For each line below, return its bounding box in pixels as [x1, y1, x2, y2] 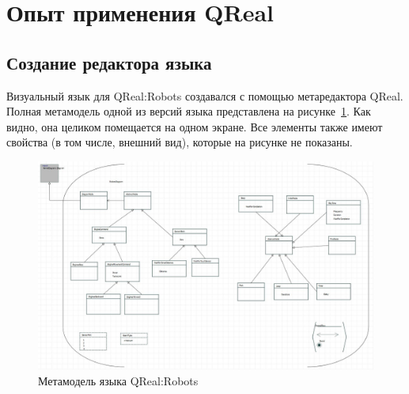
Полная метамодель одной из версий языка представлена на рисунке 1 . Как [6, 103, 371, 119]
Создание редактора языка [6, 50, 212, 74]
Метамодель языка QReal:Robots [38, 372, 199, 388]
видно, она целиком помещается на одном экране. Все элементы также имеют [6, 118, 383, 134]
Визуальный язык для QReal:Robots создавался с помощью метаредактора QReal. [6, 87, 403, 104]
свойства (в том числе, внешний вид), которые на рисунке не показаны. [6, 134, 353, 150]
